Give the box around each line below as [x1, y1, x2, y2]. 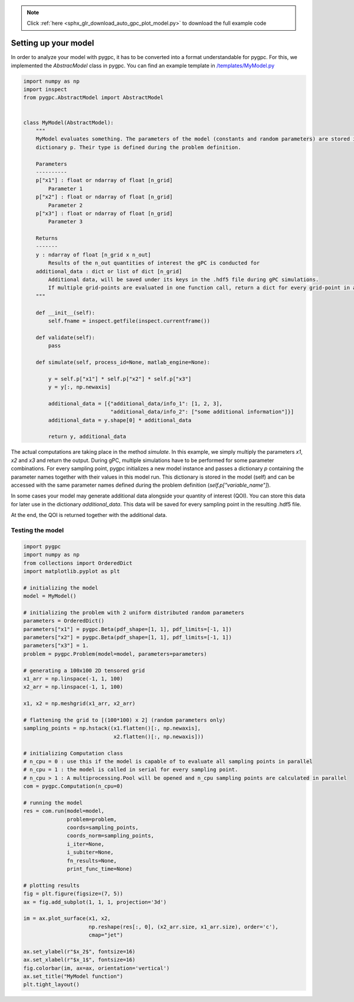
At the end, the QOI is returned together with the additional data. [11, 512, 168, 519]
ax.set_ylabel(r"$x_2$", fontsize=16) [23, 948, 136, 955]
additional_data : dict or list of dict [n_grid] [35, 268, 182, 275]
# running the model [23, 799, 83, 806]
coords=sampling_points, [67, 824, 139, 831]
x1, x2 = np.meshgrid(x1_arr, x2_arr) [23, 700, 136, 707]
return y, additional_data [48, 433, 126, 440]
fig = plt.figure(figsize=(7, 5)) [23, 890, 123, 897]
